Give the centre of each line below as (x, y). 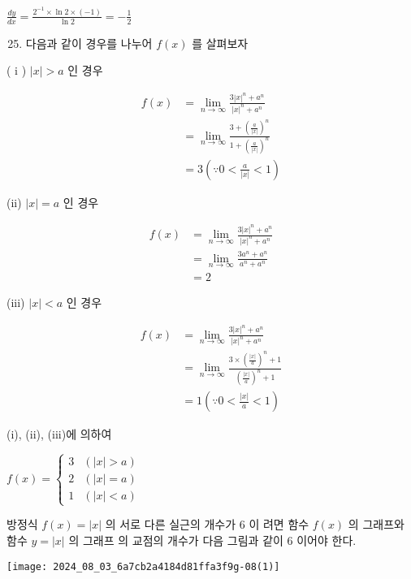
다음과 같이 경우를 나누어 (89, 43)
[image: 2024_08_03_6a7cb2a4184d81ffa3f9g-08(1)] (143, 566)
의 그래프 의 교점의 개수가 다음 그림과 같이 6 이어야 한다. (212, 540)
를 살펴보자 (220, 43)
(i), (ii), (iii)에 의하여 (59, 434)
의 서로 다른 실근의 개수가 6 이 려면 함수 (207, 524)
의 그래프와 (376, 524)
